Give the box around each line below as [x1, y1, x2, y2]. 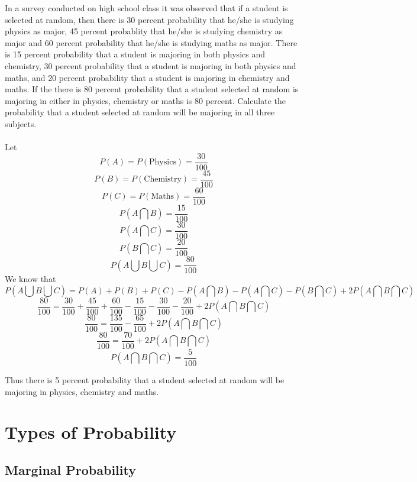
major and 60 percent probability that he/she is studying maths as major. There [5, 36, 298, 48]
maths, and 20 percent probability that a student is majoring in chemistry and [5, 71, 290, 83]
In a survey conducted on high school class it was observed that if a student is [5, 2, 288, 14]
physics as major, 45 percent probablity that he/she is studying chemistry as [5, 25, 283, 37]
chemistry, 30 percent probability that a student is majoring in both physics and [5, 59, 296, 72]
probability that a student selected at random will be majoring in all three [5, 106, 275, 118]
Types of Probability [5, 420, 177, 444]
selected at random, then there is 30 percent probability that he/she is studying [5, 13, 294, 25]
